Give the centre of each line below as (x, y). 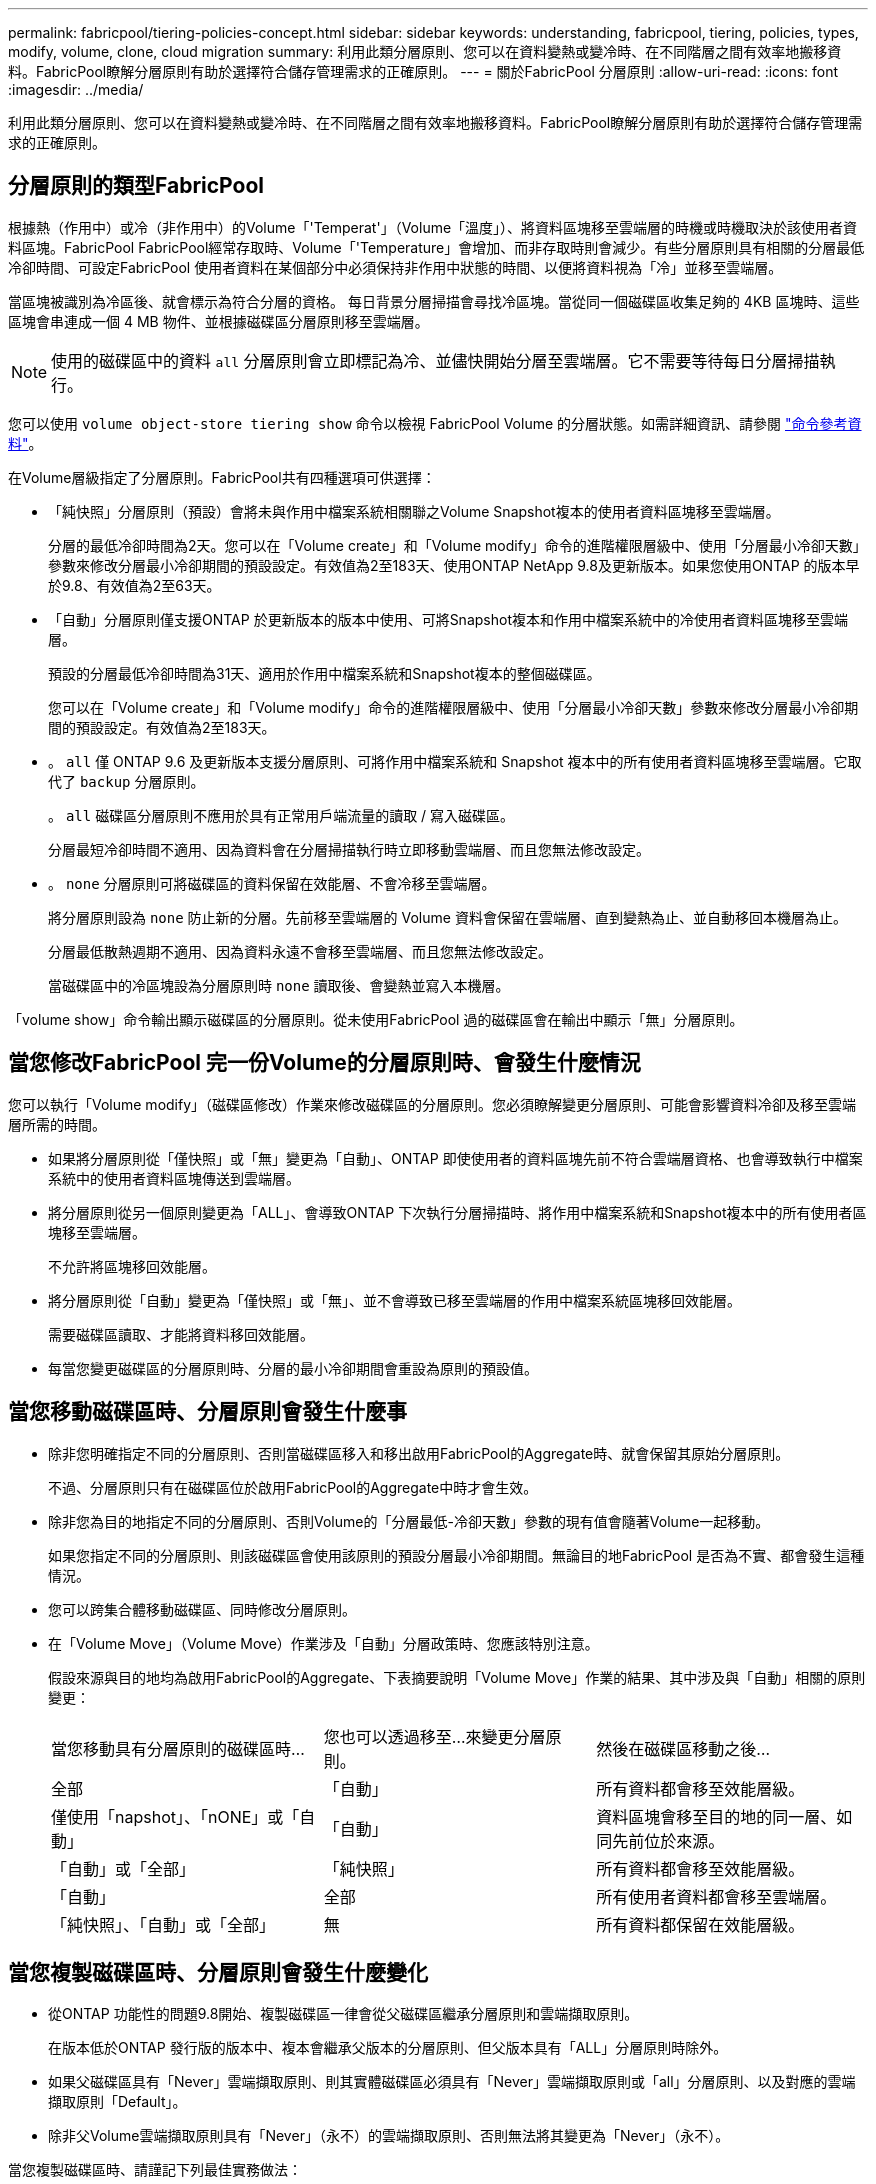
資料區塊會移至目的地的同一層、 (716, 1816)
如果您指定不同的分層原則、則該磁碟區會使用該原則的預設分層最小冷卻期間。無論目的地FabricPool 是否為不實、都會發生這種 (456, 1555)
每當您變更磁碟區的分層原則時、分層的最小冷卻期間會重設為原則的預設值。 (293, 1368)
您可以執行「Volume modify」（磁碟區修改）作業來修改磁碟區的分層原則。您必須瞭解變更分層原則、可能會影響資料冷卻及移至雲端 (432, 1104)
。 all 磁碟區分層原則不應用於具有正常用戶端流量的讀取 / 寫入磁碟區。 (281, 815)
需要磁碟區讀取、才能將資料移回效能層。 (181, 1334)
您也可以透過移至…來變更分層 (434, 1736)
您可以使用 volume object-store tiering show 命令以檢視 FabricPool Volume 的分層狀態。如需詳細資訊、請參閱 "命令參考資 (435, 423)
